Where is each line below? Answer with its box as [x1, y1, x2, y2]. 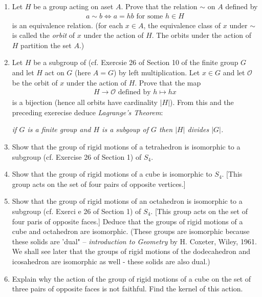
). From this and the [170, 97, 234, 108]
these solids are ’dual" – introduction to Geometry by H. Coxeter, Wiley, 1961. [12, 236, 257, 246]
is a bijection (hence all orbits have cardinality [12, 97, 158, 108]
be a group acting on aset [33, 1, 114, 11]
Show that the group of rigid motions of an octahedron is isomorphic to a [12, 196, 243, 206]
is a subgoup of [102, 124, 148, 135]
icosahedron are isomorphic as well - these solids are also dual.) [12, 256, 210, 266]
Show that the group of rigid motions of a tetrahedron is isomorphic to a [12, 141, 241, 152]
